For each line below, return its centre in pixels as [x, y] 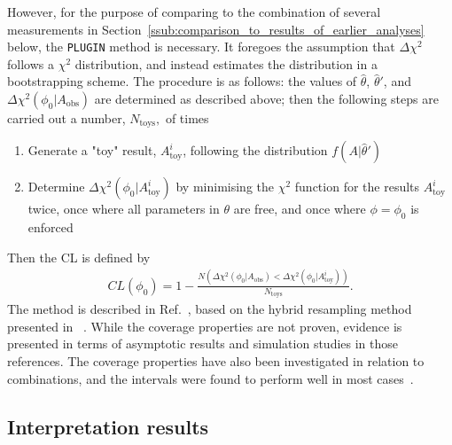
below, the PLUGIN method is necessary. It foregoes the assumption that [201, 47]
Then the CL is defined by [79, 257]
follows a [31, 63]
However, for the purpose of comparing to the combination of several [194, 12]
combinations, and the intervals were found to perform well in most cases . [210, 378]
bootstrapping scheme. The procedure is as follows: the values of [182, 81]
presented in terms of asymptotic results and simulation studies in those [203, 344]
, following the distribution [255, 150]
